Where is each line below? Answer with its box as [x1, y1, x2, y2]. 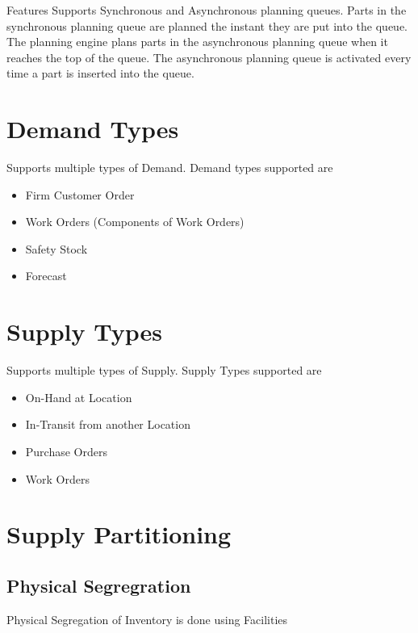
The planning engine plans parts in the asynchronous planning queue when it [6, 33, 388, 50]
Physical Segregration [6, 572, 191, 597]
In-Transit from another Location [25, 416, 190, 433]
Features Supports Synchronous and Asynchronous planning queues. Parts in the [6, 2, 407, 18]
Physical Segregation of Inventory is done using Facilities [6, 610, 288, 627]
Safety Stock [25, 240, 88, 257]
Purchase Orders [25, 442, 107, 459]
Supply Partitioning [6, 518, 232, 551]
